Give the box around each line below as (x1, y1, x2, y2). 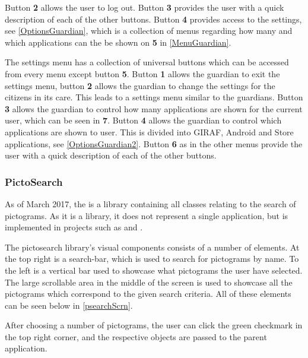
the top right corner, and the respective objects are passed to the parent (5, 330, 267, 343)
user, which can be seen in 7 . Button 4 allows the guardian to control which (5, 114, 282, 126)
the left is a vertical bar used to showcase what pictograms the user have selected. (5, 264, 303, 276)
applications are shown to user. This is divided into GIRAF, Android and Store (5, 125, 294, 138)
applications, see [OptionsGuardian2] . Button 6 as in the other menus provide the (5, 137, 303, 150)
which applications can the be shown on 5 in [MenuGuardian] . (5, 36, 231, 48)
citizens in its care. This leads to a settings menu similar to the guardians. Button (5, 91, 303, 103)
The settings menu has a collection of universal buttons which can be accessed (5, 56, 289, 68)
